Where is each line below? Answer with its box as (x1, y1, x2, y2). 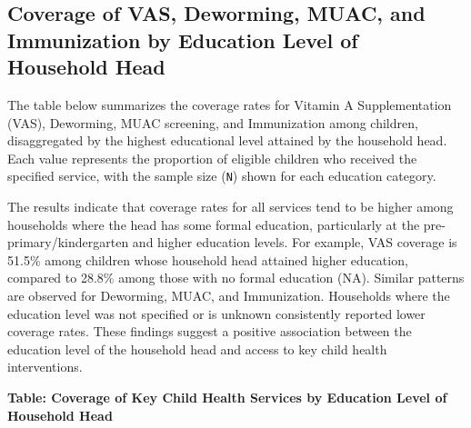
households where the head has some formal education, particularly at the (7, 214, 420, 234)
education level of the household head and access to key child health (7, 339, 387, 358)
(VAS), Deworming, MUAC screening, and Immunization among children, (7, 113, 418, 132)
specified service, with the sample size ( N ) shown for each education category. (7, 166, 436, 185)
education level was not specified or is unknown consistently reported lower (7, 304, 426, 323)
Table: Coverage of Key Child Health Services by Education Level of (7, 387, 447, 406)
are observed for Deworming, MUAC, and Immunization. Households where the (7, 285, 450, 304)
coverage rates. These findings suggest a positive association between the (7, 322, 412, 341)
